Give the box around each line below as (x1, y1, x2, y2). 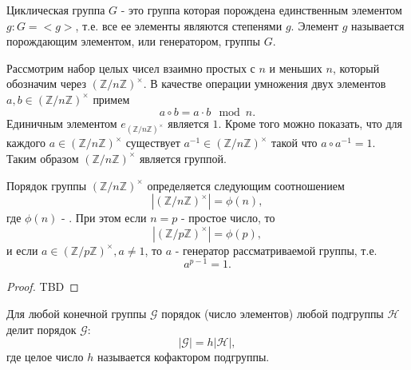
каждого (6, 134, 45, 151)
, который (332, 59, 380, 76)
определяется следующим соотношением (147, 177, 345, 193)
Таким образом (6, 149, 79, 166)
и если (6, 241, 38, 258)
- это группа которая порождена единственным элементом (121, 2, 402, 18)
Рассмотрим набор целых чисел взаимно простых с (6, 59, 255, 76)
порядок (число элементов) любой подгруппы (161, 304, 384, 321)
